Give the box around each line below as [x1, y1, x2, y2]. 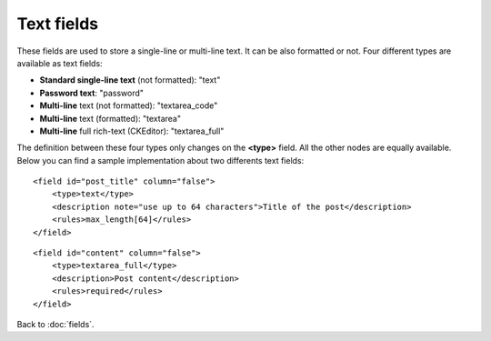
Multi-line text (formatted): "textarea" [39, 113, 182, 124]
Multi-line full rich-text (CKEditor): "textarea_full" [39, 125, 225, 136]
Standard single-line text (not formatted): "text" [39, 75, 221, 85]
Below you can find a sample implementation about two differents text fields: [16, 155, 305, 165]
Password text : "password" [39, 87, 145, 98]
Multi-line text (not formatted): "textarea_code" [39, 100, 218, 111]
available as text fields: [16, 57, 104, 68]
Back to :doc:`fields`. [16, 318, 95, 329]
